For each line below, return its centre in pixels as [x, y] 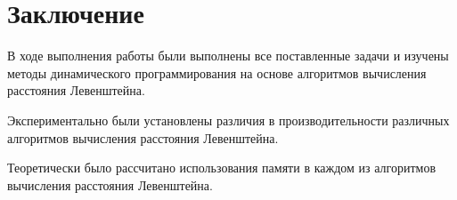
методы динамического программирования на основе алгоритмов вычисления [217, 72]
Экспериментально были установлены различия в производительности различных [228, 120]
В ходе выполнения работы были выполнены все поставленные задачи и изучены [228, 56]
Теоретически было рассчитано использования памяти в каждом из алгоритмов [222, 168]
